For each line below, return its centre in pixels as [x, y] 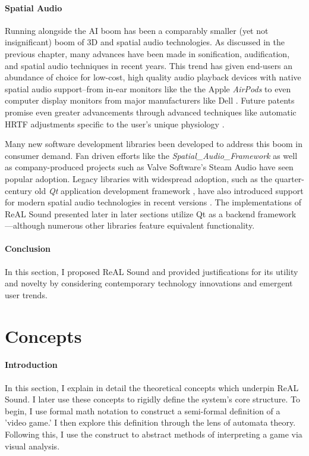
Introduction [31, 365]
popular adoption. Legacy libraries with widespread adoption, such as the [138, 178]
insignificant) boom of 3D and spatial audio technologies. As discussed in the [145, 42]
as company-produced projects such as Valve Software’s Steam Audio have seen [149, 167]
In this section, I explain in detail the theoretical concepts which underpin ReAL [152, 387]
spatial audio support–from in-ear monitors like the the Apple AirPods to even [148, 88]
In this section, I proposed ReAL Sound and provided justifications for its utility [152, 271]
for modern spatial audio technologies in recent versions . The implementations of [153, 202]
